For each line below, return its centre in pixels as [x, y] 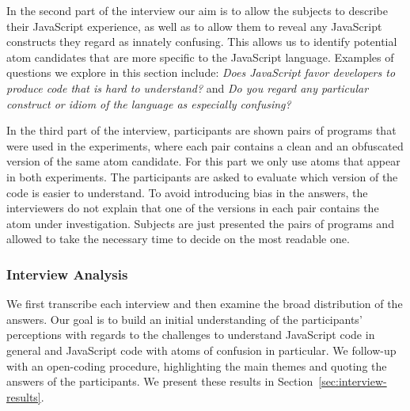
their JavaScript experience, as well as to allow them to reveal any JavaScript [194, 26]
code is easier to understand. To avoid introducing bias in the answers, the [187, 192]
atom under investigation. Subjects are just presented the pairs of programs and [200, 223]
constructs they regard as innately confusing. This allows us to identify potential [202, 42]
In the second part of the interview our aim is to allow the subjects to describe [197, 10]
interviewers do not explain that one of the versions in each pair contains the [193, 208]
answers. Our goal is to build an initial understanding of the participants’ [184, 319]
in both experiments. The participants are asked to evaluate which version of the [202, 176]
